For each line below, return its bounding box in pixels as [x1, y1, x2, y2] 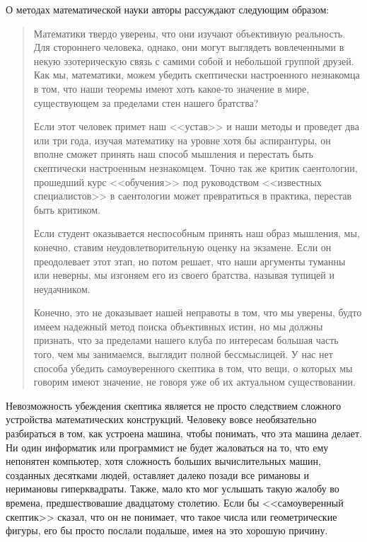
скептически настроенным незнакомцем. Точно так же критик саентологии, [33, 160, 358, 175]
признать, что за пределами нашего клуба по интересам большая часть [33, 333, 339, 347]
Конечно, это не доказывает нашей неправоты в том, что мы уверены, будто [33, 305, 362, 320]
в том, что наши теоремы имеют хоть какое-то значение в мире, [33, 81, 310, 96]
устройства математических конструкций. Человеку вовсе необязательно [6, 412, 317, 427]
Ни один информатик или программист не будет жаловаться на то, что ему [6, 439, 329, 454]
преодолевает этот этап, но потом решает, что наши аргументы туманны [33, 253, 346, 268]
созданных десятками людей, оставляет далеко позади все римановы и [6, 467, 310, 482]
